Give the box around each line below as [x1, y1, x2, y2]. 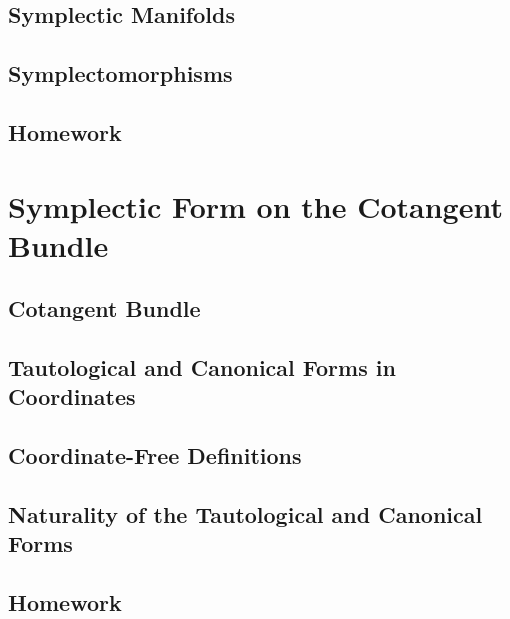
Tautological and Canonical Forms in [8, 352, 396, 383]
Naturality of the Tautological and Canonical [8, 499, 483, 530]
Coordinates [8, 381, 136, 412]
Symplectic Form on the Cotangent [8, 185, 503, 226]
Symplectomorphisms [8, 58, 233, 89]
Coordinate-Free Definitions [8, 440, 302, 471]
